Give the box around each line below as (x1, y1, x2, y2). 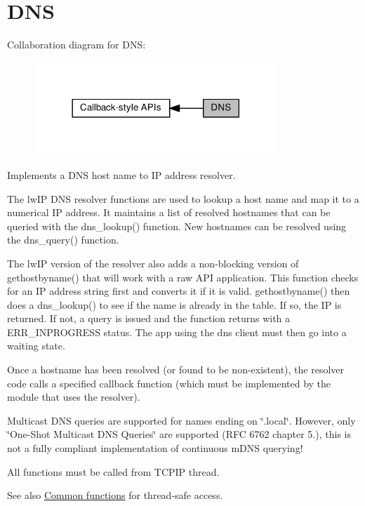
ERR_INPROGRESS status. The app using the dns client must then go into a (7, 324, 347, 339)
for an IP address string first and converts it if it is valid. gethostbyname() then (7, 284, 350, 298)
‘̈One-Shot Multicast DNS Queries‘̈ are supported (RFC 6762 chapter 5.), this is (7, 427, 351, 441)
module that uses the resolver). (7, 390, 140, 404)
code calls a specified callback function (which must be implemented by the (7, 375, 331, 390)
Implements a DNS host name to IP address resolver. (7, 167, 236, 182)
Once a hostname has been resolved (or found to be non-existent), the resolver (7, 362, 345, 377)
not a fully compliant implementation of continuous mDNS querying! (7, 441, 303, 455)
